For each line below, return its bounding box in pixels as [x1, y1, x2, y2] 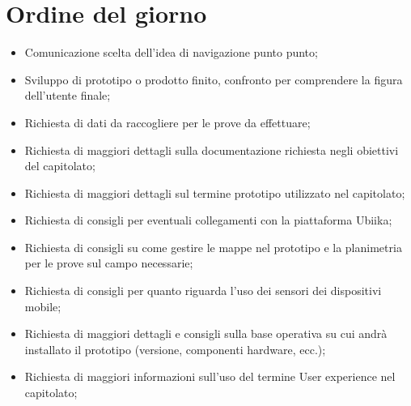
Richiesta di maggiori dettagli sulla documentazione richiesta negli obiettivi [24, 141, 399, 158]
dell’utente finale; [24, 87, 111, 104]
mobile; [24, 297, 61, 314]
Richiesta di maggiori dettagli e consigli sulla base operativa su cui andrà [24, 325, 388, 342]
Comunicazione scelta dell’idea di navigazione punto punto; [24, 44, 318, 61]
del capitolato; [24, 157, 95, 174]
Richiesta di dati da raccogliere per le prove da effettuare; [24, 113, 311, 130]
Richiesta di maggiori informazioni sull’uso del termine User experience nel [24, 368, 396, 385]
